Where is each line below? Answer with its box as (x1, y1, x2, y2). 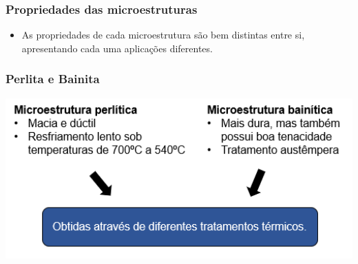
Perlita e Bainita (6, 70, 100, 87)
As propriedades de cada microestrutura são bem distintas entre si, (21, 27, 305, 42)
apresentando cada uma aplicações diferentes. (21, 41, 213, 55)
